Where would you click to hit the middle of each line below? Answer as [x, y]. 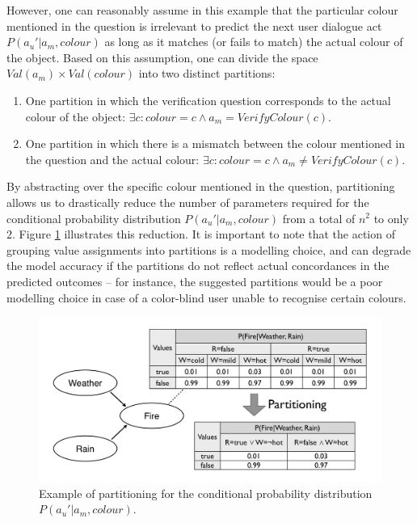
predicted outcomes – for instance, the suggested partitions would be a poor [195, 281]
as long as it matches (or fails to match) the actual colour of [254, 42]
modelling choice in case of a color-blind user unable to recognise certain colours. [206, 297]
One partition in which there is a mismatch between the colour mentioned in [215, 143]
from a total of [319, 218]
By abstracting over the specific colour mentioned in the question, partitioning [201, 186]
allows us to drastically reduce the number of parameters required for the [188, 202]
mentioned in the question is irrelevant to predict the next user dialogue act [194, 25]
